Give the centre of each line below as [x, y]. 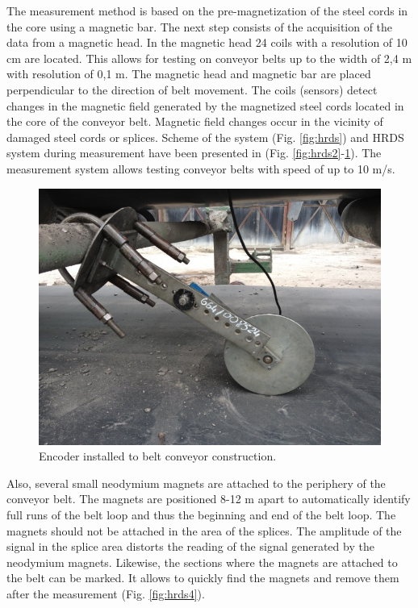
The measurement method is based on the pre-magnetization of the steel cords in [207, 10]
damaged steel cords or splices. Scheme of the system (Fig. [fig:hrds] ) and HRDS [205, 137]
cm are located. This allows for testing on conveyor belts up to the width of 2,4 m [209, 58]
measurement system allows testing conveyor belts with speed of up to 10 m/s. [201, 168]
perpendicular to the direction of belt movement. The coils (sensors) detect [192, 89]
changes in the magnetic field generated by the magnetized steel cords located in [205, 105]
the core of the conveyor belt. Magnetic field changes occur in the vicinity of [195, 121]
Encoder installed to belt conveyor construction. [158, 456]
